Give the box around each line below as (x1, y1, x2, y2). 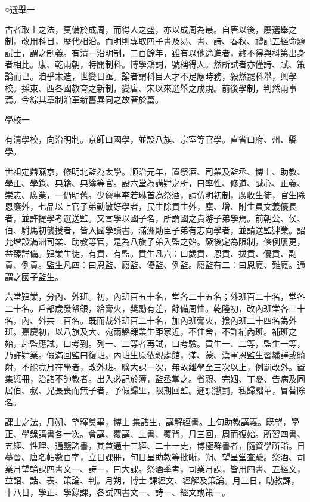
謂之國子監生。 (5, 270, 63, 282)
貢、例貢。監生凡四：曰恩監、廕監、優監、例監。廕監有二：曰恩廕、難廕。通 (5, 258, 305, 271)
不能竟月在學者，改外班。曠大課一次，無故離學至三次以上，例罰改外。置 (21, 361, 305, 373)
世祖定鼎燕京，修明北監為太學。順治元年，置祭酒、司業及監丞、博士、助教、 (5, 165, 305, 177)
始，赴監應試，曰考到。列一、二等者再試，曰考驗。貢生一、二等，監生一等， (5, 337, 305, 349)
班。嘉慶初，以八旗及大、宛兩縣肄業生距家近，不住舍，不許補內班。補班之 (5, 325, 297, 338)
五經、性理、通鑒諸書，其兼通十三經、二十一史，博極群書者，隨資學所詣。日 (5, 439, 305, 451)
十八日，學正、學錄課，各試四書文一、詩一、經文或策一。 (5, 485, 230, 498)
